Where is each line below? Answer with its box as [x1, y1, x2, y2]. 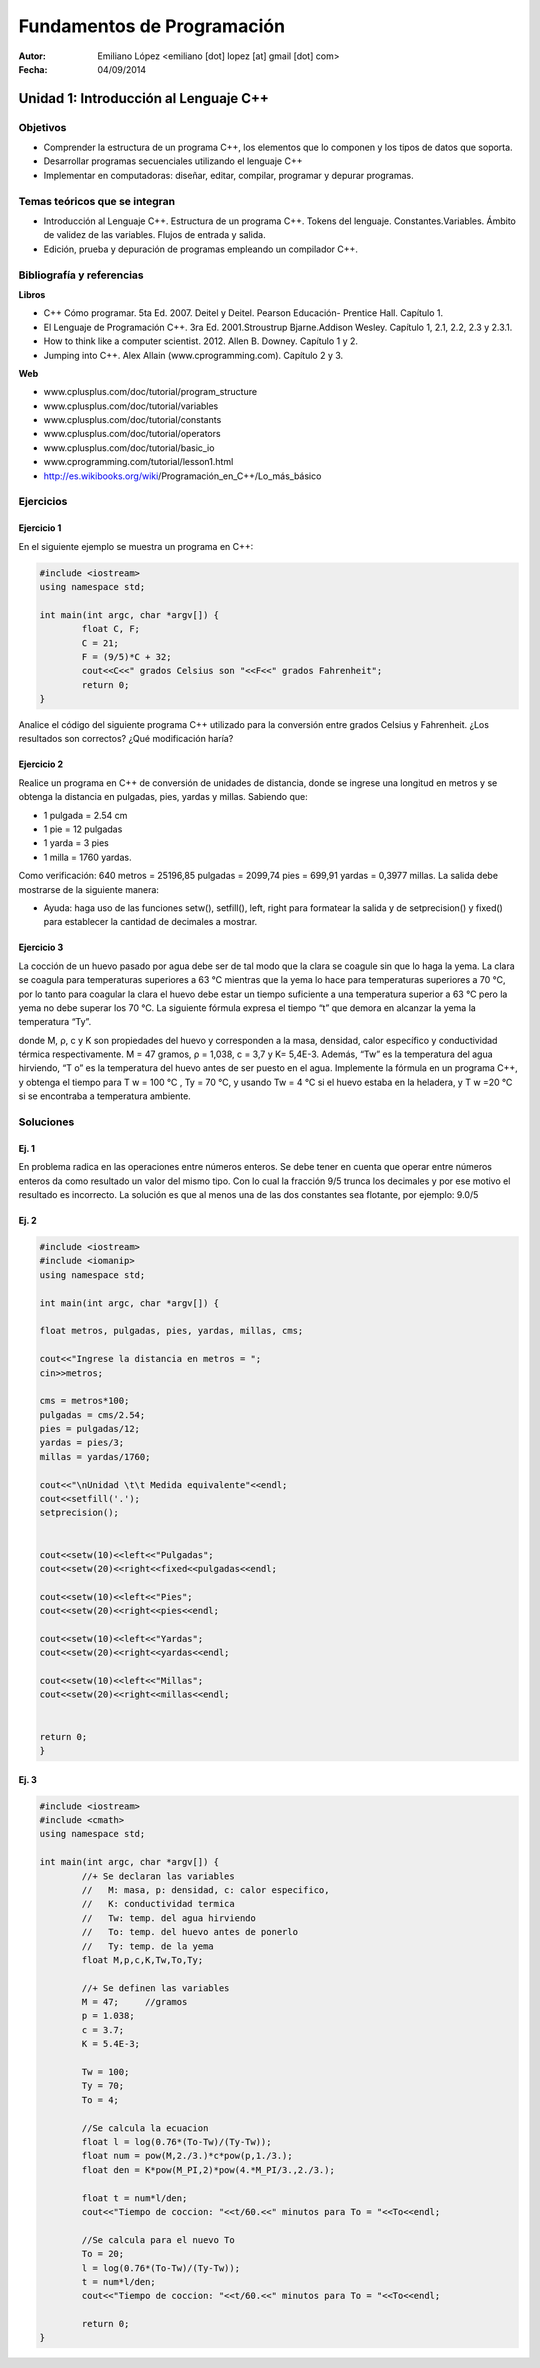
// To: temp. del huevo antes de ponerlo [81, 1926, 299, 1938]
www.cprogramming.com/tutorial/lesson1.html [43, 456, 234, 468]
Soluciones [18, 1115, 75, 1129]
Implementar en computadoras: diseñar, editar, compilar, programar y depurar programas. [43, 169, 414, 181]
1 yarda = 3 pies [43, 837, 110, 849]
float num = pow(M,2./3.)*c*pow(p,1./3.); [81, 2150, 294, 2162]
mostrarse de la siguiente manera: [18, 883, 160, 895]
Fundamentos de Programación [18, 15, 285, 37]
